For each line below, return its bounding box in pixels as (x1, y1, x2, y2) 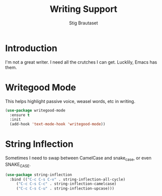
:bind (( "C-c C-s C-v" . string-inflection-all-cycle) (9, 177, 126, 182)
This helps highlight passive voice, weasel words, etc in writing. (5, 98, 136, 104)
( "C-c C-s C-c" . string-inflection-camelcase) (16, 182, 117, 187)
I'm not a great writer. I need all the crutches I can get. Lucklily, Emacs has (5, 59, 158, 65)
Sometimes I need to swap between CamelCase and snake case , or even (5, 155, 152, 162)
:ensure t (9, 112, 30, 117)
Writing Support (49, 3, 118, 15)
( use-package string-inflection (5, 172, 72, 177)
